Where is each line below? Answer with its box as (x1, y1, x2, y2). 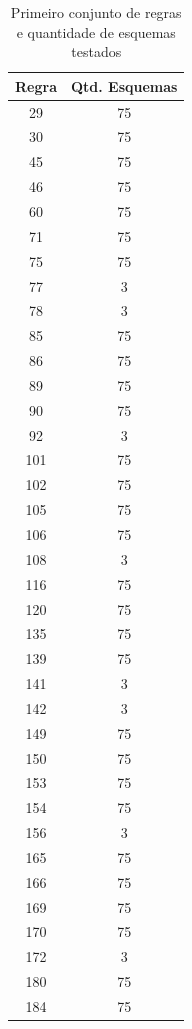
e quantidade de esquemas (16, 21, 176, 42)
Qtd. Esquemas (70, 75, 178, 96)
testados (71, 41, 122, 62)
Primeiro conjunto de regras (10, 2, 182, 22)
